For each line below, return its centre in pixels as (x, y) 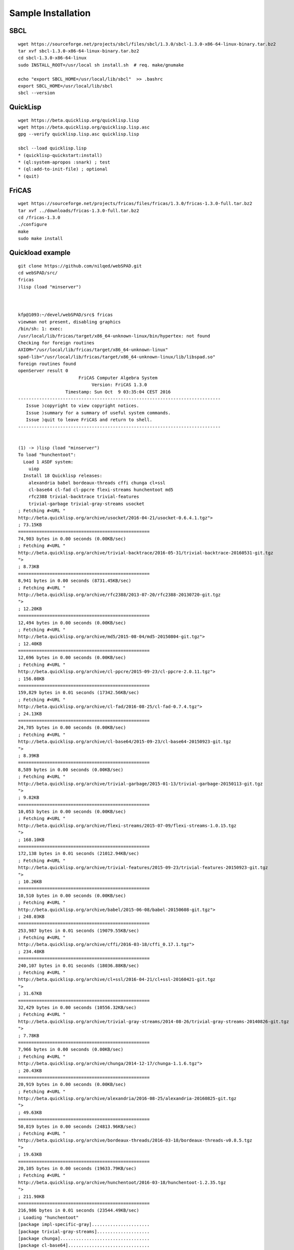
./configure (33, 224)
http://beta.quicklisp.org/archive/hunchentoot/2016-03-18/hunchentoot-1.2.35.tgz (122, 1182)
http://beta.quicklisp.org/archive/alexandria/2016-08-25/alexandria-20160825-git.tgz (127, 1098)
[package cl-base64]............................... (84, 1245)
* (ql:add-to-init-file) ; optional (63, 169)
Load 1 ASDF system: (48, 462)
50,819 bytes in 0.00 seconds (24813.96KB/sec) (77, 1126)
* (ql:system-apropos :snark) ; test (64, 162)
